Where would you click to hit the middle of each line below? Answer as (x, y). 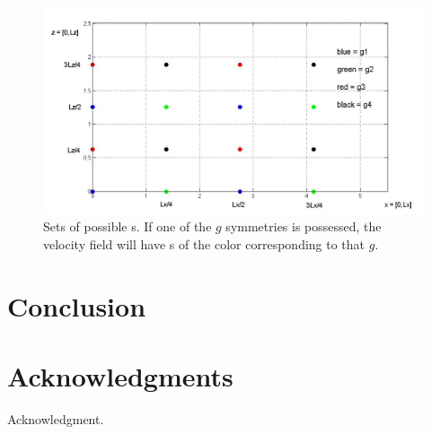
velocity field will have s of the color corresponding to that (204, 243)
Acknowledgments (120, 375)
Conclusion (77, 305)
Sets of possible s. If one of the (128, 226)
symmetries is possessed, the (303, 226)
